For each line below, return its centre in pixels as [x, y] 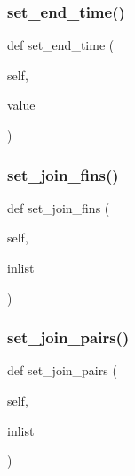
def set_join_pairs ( [62, 370]
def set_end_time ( [61, 45]
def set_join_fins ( [59, 207]
